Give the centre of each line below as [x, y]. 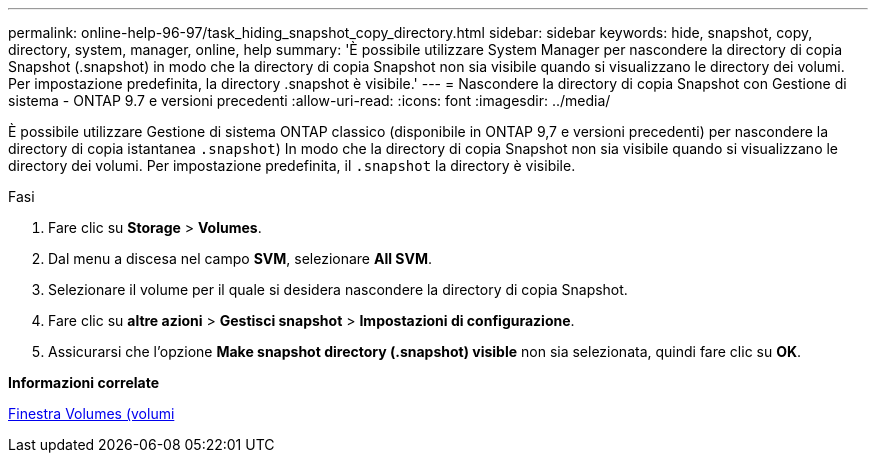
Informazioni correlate [84, 382]
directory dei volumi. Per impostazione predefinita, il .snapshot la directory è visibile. [292, 165]
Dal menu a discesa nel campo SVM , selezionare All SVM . [240, 258]
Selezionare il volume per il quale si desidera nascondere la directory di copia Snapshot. [338, 289]
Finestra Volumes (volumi [91, 413]
